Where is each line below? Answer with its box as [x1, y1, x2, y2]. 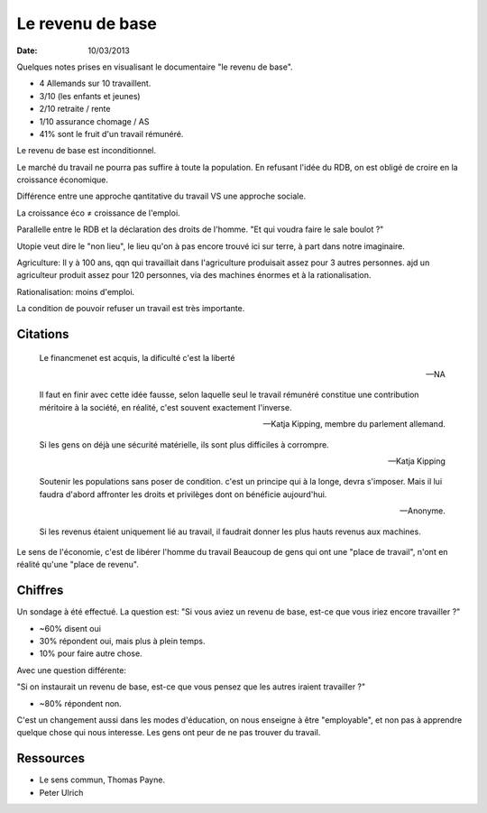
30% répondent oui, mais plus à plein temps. [39, 635, 206, 646]
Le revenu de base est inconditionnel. [16, 145, 157, 156]
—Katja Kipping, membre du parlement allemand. [262, 419, 446, 430]
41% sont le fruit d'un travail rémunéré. [39, 128, 184, 139]
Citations [16, 327, 69, 342]
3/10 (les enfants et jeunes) [39, 90, 141, 101]
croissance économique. [16, 174, 108, 185]
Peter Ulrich [39, 787, 84, 798]
